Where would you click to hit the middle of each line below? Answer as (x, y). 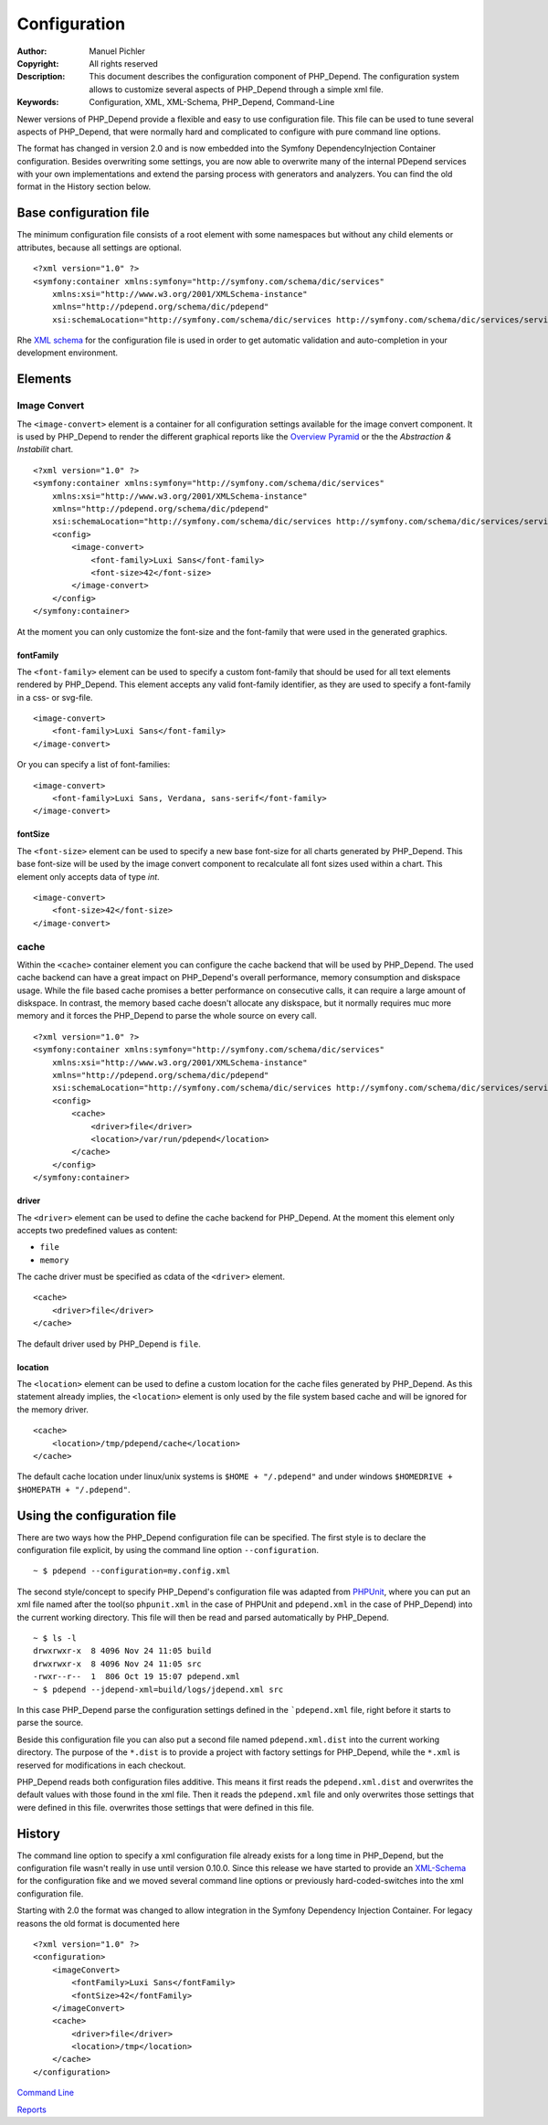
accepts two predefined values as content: (97, 1230)
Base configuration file (83, 213)
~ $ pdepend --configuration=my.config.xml (132, 1571)
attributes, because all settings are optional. (99, 248)
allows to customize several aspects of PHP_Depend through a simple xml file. (236, 89)
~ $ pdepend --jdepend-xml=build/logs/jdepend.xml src (158, 1689)
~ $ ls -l (55, 1639)
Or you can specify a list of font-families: (94, 765)
